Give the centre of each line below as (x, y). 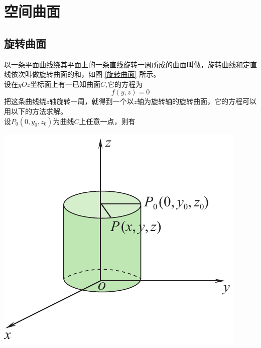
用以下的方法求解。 (36, 111)
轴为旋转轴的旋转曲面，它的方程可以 (197, 101)
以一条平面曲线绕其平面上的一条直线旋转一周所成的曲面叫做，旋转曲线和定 (127, 64)
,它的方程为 (124, 84)
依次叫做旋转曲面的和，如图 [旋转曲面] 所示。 (86, 74)
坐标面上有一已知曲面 (66, 84)
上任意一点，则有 (107, 121)
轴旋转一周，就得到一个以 (92, 101)
